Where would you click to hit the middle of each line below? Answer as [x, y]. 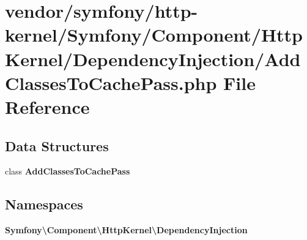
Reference [47, 106]
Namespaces [44, 204]
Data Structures [57, 145]
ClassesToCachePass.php [111, 82]
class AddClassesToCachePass [68, 171]
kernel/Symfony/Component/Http [154, 35]
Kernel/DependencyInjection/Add [153, 58]
